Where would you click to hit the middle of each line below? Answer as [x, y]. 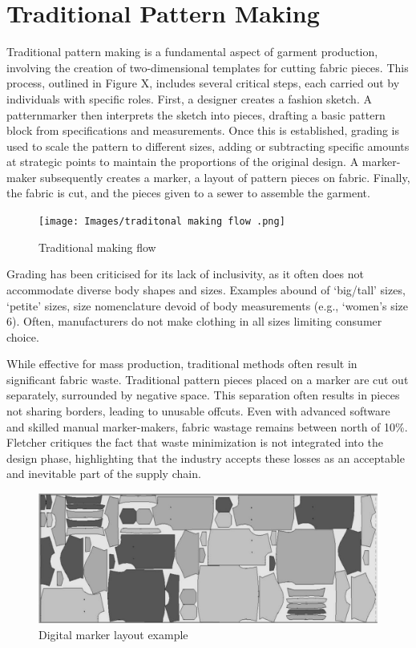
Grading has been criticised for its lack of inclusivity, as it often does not [185, 274]
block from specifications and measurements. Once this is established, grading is [203, 130]
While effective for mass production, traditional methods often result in [182, 364]
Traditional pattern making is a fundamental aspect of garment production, [192, 52]
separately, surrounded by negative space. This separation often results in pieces [203, 395]
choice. [23, 336]
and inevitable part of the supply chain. [104, 474]
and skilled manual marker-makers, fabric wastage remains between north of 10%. [207, 426]
